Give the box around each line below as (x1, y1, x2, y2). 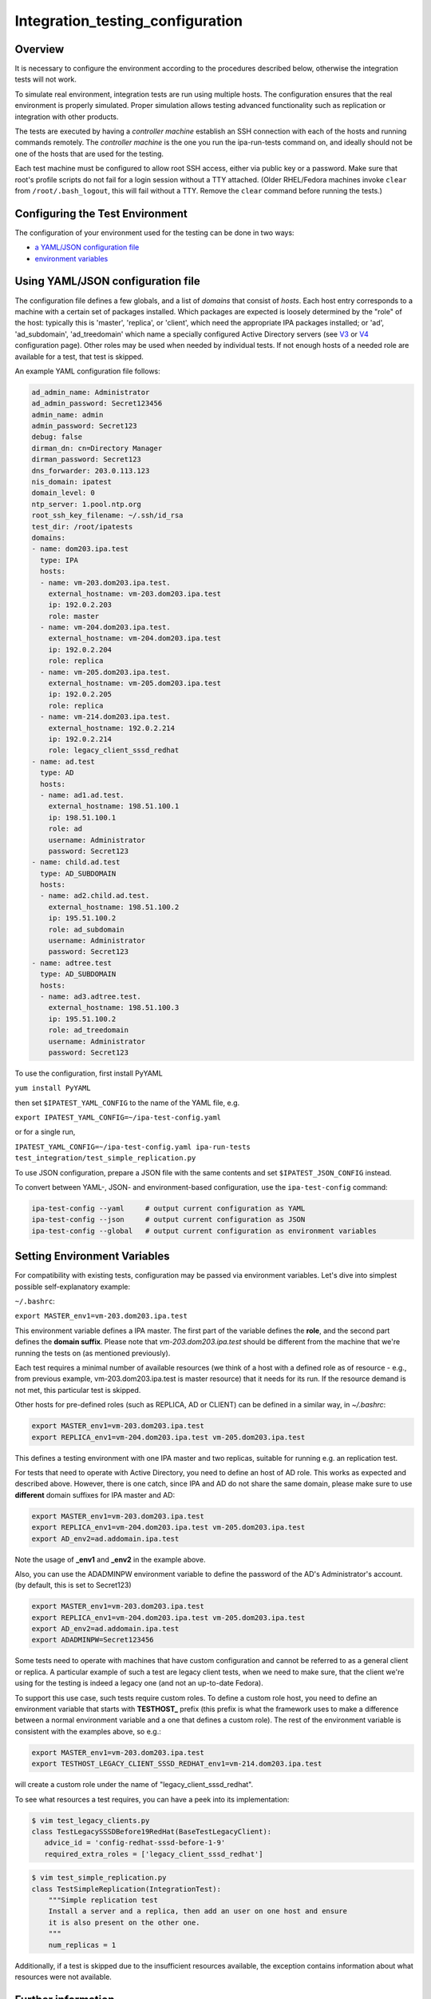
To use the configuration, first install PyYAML (14, 1068, 163, 1078)
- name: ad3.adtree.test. (40, 992, 141, 1001)
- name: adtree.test (31, 958, 112, 968)
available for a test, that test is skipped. (14, 352, 144, 361)
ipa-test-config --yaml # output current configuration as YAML (31, 1204, 306, 1213)
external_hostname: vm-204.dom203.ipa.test (48, 634, 221, 643)
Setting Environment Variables (14, 1250, 170, 1263)
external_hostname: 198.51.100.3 (48, 1003, 180, 1012)
